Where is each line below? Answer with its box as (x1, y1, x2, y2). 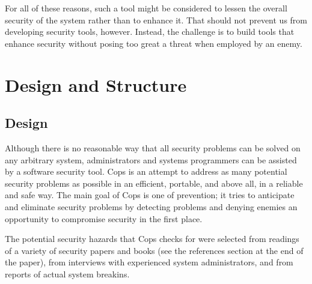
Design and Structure (5, 72, 187, 97)
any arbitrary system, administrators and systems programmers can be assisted (5, 153, 297, 166)
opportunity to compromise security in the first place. (5, 212, 203, 225)
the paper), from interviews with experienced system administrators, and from (5, 256, 293, 268)
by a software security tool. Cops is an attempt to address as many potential (5, 165, 287, 178)
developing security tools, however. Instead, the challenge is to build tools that (5, 25, 295, 38)
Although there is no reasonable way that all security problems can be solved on (5, 141, 301, 154)
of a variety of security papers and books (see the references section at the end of (5, 244, 304, 256)
